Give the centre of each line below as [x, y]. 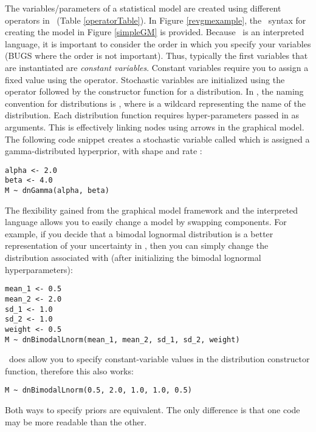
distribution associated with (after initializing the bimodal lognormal [133, 258]
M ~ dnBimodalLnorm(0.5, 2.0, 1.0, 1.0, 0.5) [98, 390]
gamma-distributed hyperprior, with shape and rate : [104, 151]
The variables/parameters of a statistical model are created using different [143, 8]
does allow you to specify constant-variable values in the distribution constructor [159, 359]
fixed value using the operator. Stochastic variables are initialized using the [145, 79]
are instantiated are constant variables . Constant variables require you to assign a [157, 67]
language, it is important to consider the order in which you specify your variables [158, 43]
